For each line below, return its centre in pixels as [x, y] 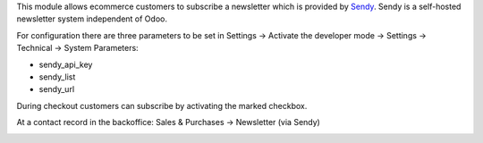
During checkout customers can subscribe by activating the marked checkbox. [162, 105]
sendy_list [57, 77]
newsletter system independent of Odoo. [92, 19]
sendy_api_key [66, 64]
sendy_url [57, 89]
